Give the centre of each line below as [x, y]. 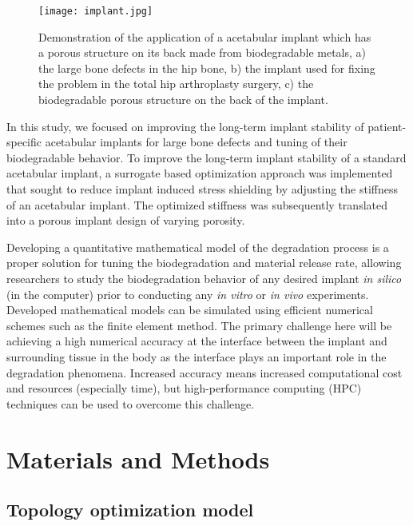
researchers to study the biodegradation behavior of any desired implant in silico [204, 278]
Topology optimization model [130, 510]
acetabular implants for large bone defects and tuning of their [196, 142]
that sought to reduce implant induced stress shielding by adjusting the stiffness [202, 189]
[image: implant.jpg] [96, 11]
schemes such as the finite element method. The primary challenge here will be [199, 325]
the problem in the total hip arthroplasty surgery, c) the [176, 84]
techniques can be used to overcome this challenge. [131, 403]
